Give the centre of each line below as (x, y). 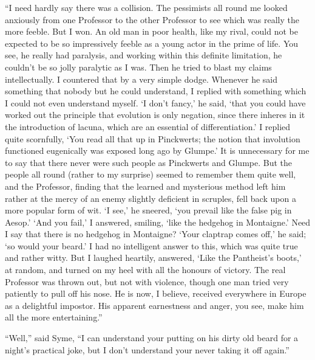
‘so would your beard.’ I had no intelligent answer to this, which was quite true (151, 245)
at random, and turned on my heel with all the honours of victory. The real (145, 270)
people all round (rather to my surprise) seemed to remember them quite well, (151, 174)
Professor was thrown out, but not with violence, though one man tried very (147, 281)
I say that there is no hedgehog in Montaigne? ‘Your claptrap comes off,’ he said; (156, 234)
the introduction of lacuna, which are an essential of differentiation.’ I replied (148, 126)
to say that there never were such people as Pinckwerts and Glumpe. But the (149, 162)
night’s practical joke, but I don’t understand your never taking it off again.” (147, 349)
